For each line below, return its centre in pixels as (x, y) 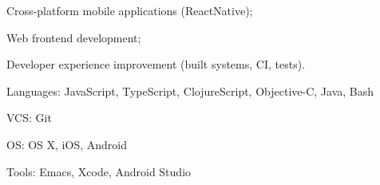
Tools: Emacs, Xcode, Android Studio (99, 171)
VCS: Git (29, 118)
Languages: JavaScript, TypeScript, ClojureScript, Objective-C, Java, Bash (190, 91)
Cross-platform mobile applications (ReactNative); (130, 10)
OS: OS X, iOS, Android (67, 144)
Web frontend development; (74, 37)
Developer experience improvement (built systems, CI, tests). (156, 64)
